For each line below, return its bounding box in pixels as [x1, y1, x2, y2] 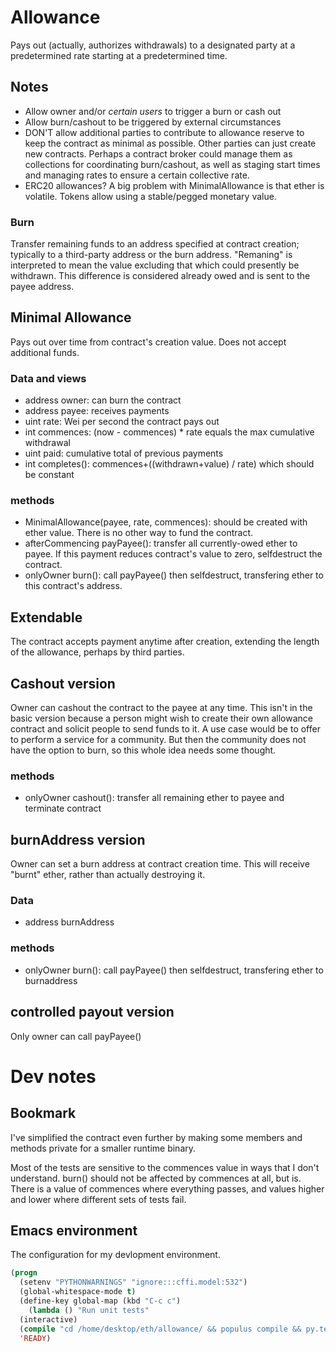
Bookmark [10, 1105, 77, 1122]
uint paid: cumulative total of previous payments [24, 447, 224, 460]
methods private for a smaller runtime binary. [10, 1142, 197, 1154]
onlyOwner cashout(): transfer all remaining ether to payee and [24, 792, 285, 804]
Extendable [10, 609, 83, 626]
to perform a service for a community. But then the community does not [10, 734, 307, 746]
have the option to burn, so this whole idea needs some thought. [10, 744, 277, 756]
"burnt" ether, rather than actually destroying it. [10, 869, 206, 881]
